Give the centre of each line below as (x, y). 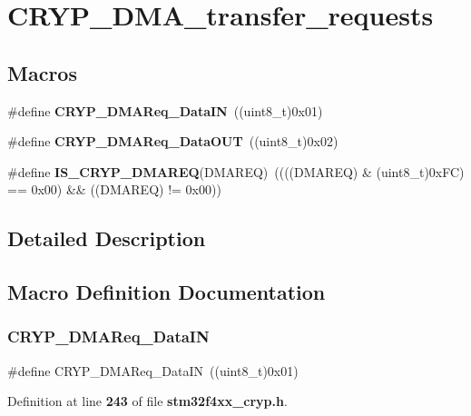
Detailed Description (107, 238)
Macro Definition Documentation (167, 292)
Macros (42, 72)
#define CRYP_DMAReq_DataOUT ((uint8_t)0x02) (173, 141)
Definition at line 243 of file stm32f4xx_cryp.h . (147, 401)
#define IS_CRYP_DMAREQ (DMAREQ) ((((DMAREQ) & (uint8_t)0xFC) (236, 171)
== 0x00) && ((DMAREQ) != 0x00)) (114, 189)
